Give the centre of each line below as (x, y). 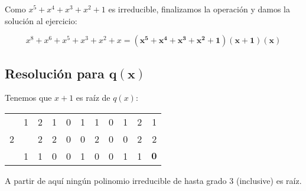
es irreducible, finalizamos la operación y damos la (199, 9)
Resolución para (55, 73)
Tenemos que (28, 98)
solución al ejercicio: (41, 20)
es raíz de (93, 98)
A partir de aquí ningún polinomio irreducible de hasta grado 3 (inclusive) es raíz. (153, 180)
